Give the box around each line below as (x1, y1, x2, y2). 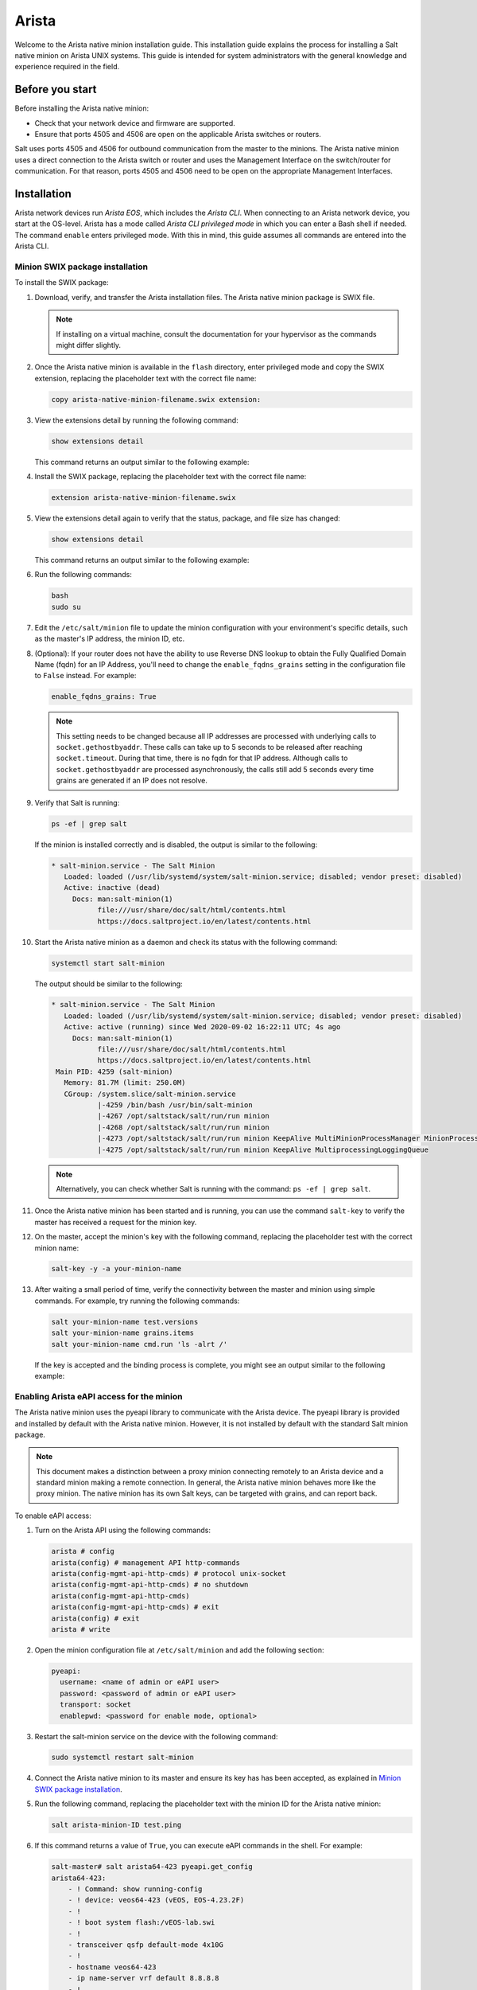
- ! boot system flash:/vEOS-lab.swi (68, 1918, 215, 1927)
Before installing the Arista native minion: (14, 103, 149, 113)
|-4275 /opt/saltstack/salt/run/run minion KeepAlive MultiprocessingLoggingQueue (97, 1145, 429, 1154)
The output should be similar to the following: (34, 979, 183, 989)
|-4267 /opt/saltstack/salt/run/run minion (97, 1111, 270, 1121)
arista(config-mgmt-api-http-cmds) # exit (51, 1602, 219, 1612)
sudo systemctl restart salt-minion (51, 1753, 195, 1762)
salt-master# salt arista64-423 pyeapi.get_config (51, 1863, 254, 1871)
